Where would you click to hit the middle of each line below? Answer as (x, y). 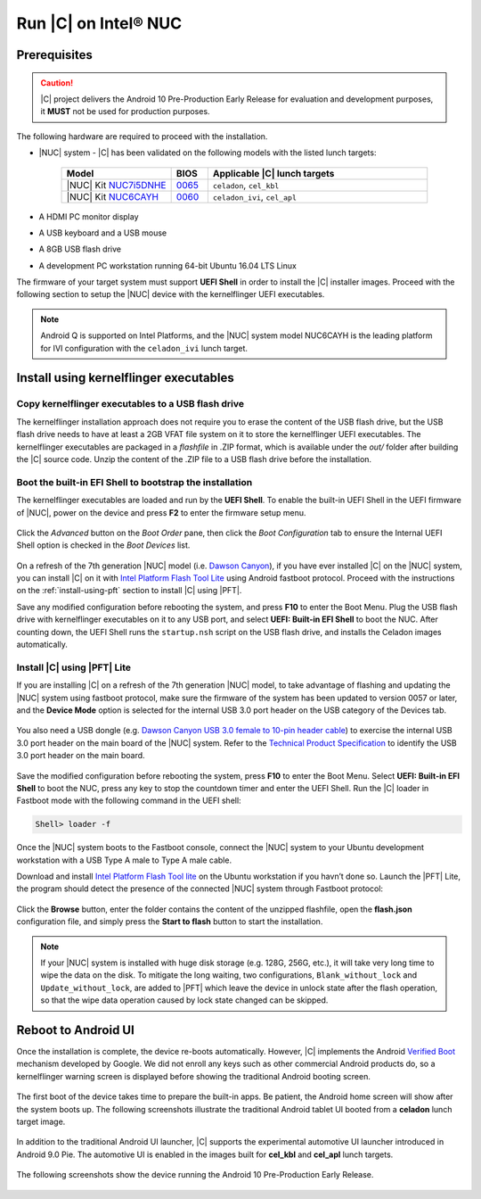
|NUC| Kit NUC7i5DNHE (116, 185)
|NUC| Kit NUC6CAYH (113, 196)
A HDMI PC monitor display (89, 216)
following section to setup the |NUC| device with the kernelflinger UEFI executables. (171, 294)
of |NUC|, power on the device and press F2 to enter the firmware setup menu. (161, 512)
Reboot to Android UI (76, 1030)
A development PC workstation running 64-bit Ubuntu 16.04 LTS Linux (168, 265)
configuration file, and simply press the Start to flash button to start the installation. (170, 922)
